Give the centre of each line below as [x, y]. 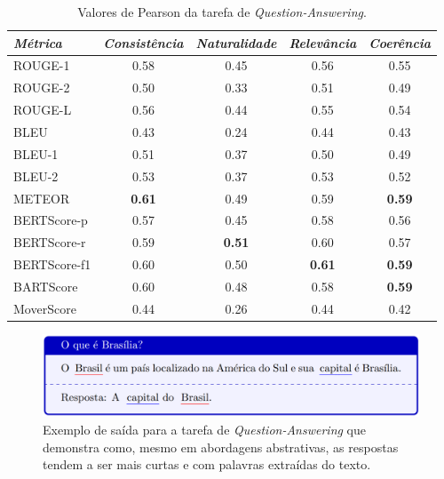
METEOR [42, 198]
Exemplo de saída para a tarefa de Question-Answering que [205, 429]
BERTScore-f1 [52, 264]
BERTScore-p [51, 220]
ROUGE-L [43, 110]
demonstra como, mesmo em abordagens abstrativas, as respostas [221, 447]
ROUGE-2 [42, 88]
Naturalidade [236, 42]
